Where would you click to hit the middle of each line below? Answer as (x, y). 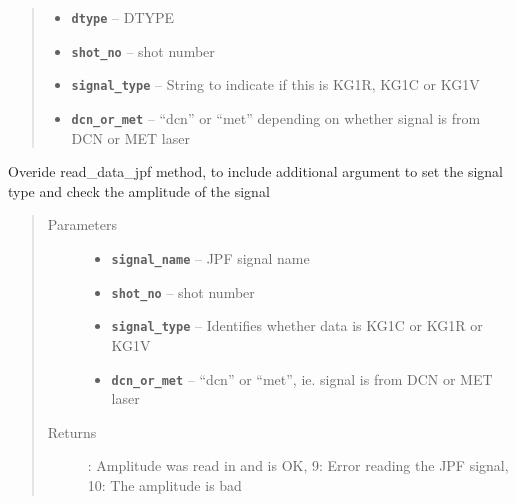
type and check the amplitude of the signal (139, 190)
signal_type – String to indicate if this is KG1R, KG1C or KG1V (275, 84)
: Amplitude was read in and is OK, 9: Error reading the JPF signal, (298, 465)
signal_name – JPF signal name (210, 258)
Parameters (82, 224)
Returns (72, 431)
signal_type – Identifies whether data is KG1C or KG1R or (297, 325)
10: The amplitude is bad (164, 485)
